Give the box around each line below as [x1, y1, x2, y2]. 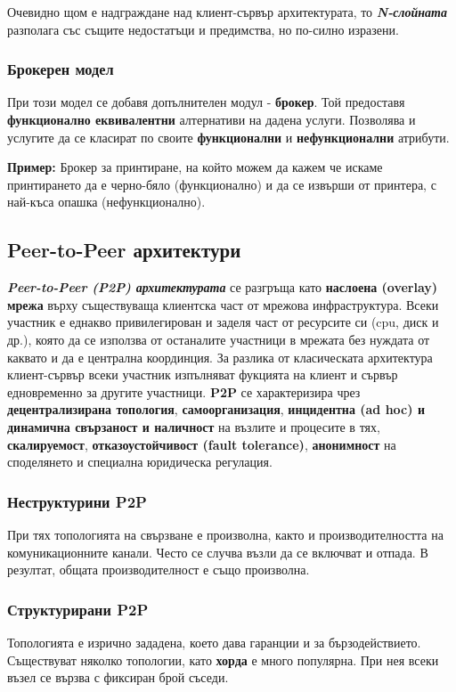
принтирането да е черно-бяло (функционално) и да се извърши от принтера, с [7, 175, 436, 193]
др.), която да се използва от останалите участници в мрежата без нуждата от [7, 330, 430, 348]
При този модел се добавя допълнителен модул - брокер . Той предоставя [7, 93, 405, 111]
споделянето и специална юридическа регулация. [7, 452, 273, 471]
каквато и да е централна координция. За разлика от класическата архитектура [7, 347, 433, 366]
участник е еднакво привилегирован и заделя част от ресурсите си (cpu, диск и [7, 313, 439, 331]
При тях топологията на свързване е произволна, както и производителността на [7, 525, 444, 543]
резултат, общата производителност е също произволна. [7, 560, 310, 579]
